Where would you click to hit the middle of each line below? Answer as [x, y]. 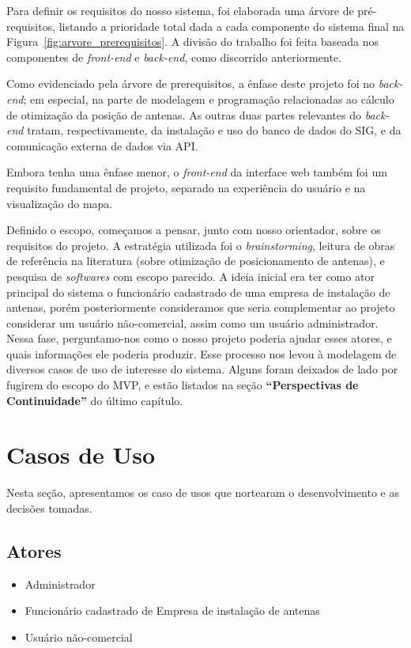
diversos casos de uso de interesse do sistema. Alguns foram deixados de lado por [202, 369]
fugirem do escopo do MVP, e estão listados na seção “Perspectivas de [183, 385]
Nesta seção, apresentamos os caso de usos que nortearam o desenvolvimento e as [203, 493]
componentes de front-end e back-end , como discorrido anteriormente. [174, 57]
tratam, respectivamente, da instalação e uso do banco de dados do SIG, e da [214, 130]
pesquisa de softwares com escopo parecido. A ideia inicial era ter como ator [190, 276]
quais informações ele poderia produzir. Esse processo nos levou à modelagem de [202, 353]
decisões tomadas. [49, 508]
